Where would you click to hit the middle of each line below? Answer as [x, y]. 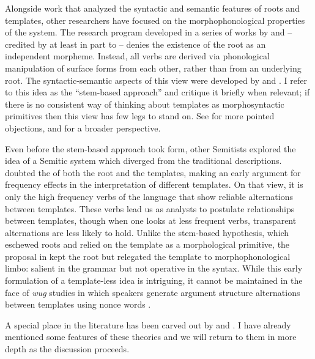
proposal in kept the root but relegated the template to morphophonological [148, 256]
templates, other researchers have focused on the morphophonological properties [155, 20]
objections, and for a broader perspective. [83, 128]
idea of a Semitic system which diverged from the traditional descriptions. [143, 161]
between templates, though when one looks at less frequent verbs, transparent [151, 220]
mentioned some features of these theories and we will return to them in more [151, 337]
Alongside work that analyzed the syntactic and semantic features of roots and [152, 8]
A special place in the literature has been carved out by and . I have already [148, 324]
